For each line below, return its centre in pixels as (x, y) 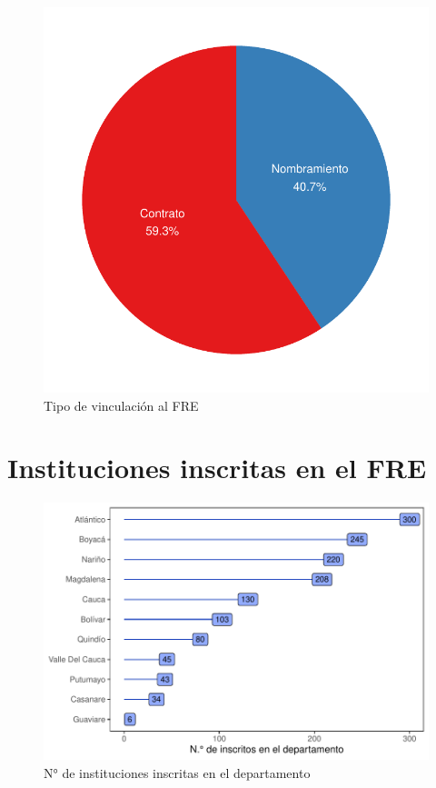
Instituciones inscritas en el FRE (217, 468)
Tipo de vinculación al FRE (121, 405)
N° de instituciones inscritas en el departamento (177, 772)
